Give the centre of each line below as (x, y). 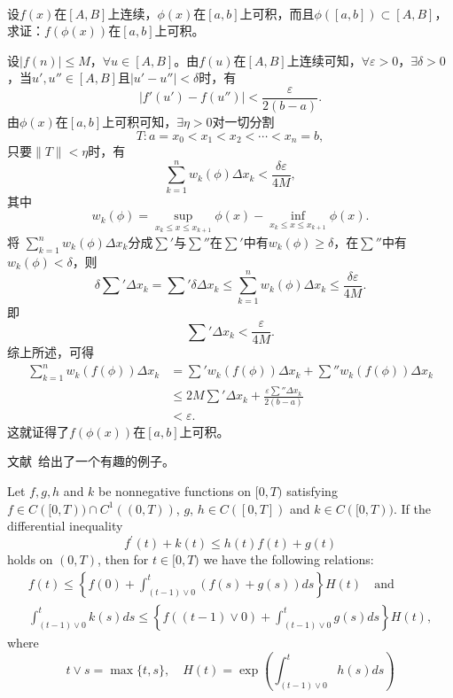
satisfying (312, 490)
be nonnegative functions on (175, 490)
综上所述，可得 (51, 352)
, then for (123, 559)
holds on (30, 559)
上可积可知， (140, 122)
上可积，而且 (277, 13)
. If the (412, 508)
